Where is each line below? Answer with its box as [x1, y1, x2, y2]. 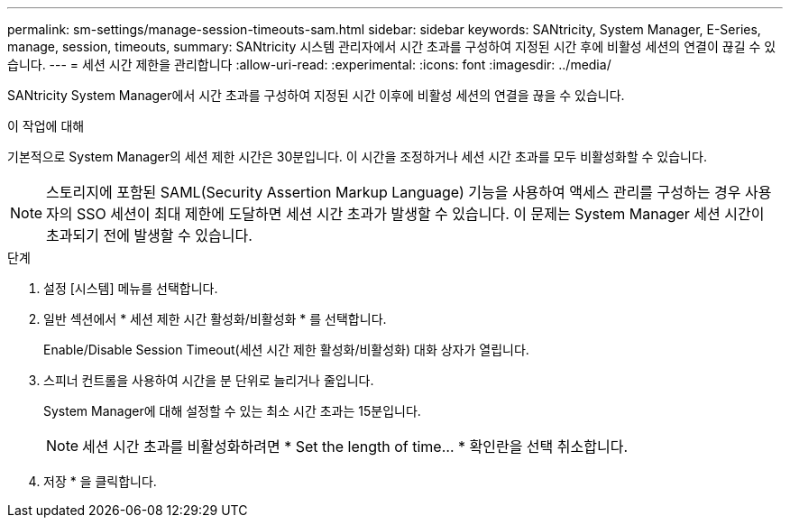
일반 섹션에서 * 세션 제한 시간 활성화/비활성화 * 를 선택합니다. [43, 311, 387, 327]
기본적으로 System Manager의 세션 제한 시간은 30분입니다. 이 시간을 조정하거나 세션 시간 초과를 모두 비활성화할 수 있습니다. [7, 149, 707, 164]
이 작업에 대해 [7, 118, 85, 134]
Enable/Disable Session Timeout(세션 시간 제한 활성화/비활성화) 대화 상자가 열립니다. [43, 342, 529, 357]
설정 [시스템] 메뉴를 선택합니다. [43, 281, 218, 296]
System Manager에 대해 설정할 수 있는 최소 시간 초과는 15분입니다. [43, 403, 421, 419]
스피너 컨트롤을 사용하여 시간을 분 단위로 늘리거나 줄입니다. [43, 373, 374, 388]
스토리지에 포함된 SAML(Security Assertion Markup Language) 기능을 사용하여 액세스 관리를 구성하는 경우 [46, 183, 741, 201]
